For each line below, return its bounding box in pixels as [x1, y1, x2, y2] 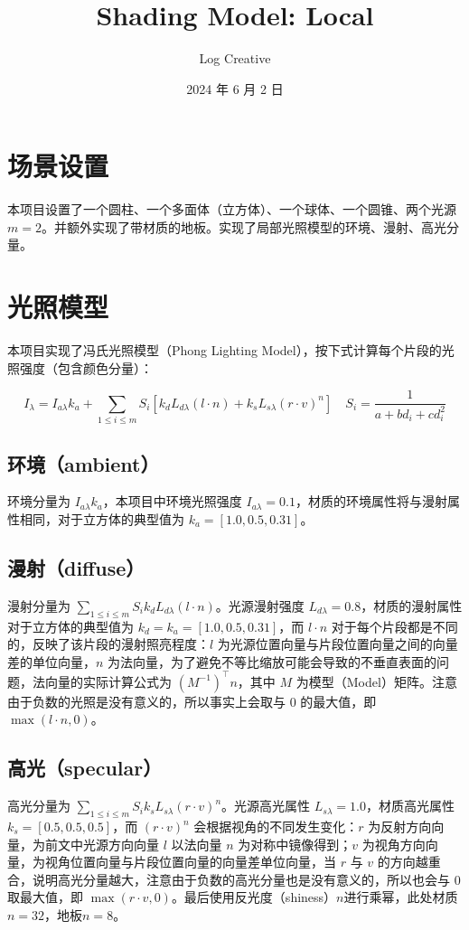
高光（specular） [7, 754, 163, 782]
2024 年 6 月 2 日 [186, 79, 284, 98]
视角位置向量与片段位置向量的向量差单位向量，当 [44, 852, 336, 871]
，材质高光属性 [365, 796, 455, 815]
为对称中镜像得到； [238, 834, 352, 853]
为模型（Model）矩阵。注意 [295, 672, 457, 690]
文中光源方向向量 [57, 834, 159, 853]
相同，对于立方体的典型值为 [19, 509, 184, 528]
